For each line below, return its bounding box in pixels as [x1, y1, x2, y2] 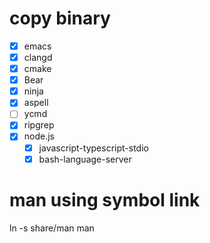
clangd [23, 52, 53, 63]
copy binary [9, 7, 111, 30]
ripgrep [23, 119, 55, 131]
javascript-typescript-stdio [38, 142, 149, 154]
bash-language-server [38, 153, 132, 165]
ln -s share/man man [9, 222, 95, 234]
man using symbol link [9, 188, 201, 211]
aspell [23, 97, 49, 109]
